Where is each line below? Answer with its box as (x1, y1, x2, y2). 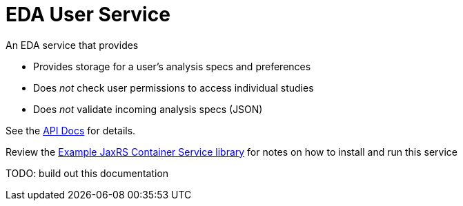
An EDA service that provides (6, 39, 139, 51)
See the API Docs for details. (6, 124, 136, 136)
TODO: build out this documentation (6, 167, 169, 179)
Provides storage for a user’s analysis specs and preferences (33, 60, 311, 72)
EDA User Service (6, 3, 170, 26)
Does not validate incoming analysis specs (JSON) (33, 103, 263, 115)
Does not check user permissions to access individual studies (33, 81, 314, 94)
